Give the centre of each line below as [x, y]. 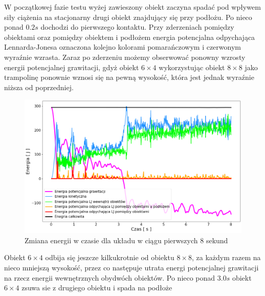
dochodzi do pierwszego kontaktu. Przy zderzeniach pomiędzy [137, 27]
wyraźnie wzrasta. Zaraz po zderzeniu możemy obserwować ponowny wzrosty [125, 57]
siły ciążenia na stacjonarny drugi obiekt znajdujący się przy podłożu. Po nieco [128, 17]
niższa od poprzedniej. [39, 87]
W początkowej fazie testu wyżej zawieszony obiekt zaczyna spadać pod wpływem [132, 7]
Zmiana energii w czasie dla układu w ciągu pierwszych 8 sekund [126, 240]
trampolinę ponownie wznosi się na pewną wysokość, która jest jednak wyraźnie [129, 77]
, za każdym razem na [226, 257]
